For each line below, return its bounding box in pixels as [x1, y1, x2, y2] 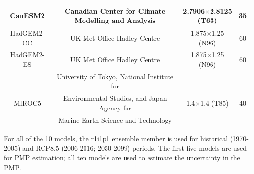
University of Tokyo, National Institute [57, 71, 174, 81]
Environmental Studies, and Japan [63, 93, 167, 103]
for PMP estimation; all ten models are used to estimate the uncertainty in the [4, 152, 240, 162]
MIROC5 [14, 98, 41, 108]
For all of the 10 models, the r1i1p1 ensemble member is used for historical [4, 133, 228, 143]
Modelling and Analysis [74, 15, 156, 25]
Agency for [99, 102, 131, 112]
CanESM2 [10, 10, 45, 21]
